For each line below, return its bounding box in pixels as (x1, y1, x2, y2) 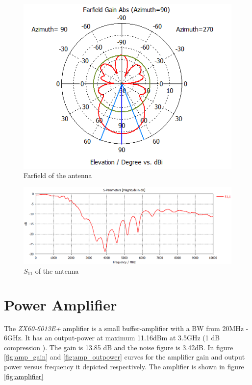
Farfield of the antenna (24, 170, 92, 180)
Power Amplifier (4, 294, 117, 314)
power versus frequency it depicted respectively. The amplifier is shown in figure (4, 361, 244, 371)
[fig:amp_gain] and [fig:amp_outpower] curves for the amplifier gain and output (4, 352, 245, 362)
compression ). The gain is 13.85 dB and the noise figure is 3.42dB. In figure (4, 342, 233, 352)
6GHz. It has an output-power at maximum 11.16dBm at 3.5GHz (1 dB (4, 333, 220, 343)
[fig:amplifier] (4, 371, 44, 381)
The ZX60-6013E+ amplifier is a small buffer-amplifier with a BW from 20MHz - (4, 323, 249, 333)
